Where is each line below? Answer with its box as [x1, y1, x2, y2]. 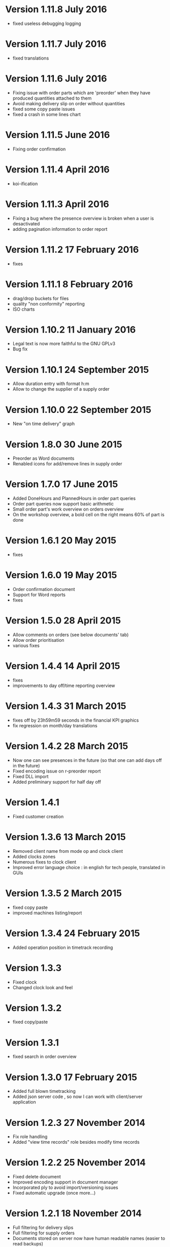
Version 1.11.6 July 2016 [5, 73, 108, 84]
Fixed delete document [12, 1174, 61, 1180]
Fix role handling [12, 1134, 48, 1140]
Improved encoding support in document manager [12, 1179, 118, 1185]
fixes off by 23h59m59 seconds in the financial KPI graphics [12, 717, 139, 723]
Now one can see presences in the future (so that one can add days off [12, 757, 162, 763]
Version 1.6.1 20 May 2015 [5, 535, 117, 546]
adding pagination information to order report [12, 226, 108, 232]
